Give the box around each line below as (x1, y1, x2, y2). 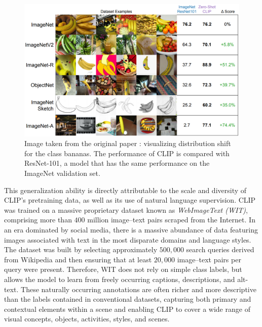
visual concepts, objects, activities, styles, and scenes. (4, 313, 170, 324)
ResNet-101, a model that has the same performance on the (24, 158, 210, 168)
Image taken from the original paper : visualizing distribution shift (24, 138, 231, 149)
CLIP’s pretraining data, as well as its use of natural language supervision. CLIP (4, 195, 256, 205)
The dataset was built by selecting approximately (4, 244, 158, 255)
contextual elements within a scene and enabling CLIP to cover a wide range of (4, 303, 250, 314)
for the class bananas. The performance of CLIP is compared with (24, 148, 230, 158)
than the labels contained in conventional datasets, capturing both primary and (4, 294, 251, 304)
